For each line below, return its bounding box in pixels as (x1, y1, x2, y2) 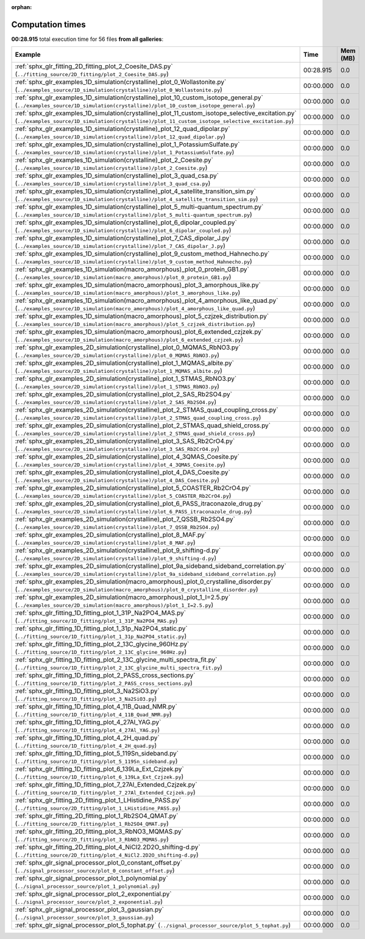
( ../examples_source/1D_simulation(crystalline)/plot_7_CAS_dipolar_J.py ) (15, 241, 225, 250)
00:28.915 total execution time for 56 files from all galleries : (11, 35, 164, 43)
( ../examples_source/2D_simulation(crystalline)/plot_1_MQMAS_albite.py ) (15, 366, 222, 375)
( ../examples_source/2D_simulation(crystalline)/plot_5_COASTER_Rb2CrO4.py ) (15, 491, 232, 500)
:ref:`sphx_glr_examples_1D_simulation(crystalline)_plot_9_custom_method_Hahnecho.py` (15, 250, 270, 258)
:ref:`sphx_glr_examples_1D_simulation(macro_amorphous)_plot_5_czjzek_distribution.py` (15, 312, 269, 321)
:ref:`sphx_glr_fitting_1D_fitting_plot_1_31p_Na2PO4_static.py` (15, 625, 188, 633)
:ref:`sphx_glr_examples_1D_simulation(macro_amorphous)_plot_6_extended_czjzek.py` (15, 328, 264, 336)
